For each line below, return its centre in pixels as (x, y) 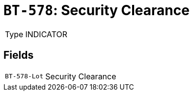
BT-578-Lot (24, 76)
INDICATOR (46, 34)
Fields (19, 55)
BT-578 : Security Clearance (96, 10)
